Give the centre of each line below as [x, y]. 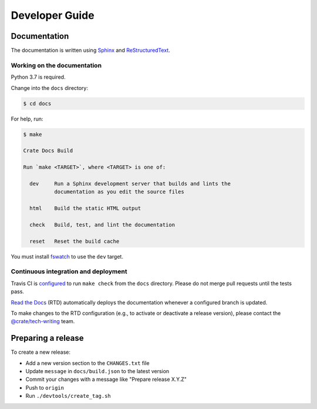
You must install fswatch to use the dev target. [67, 256]
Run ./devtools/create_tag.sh [68, 396]
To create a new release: [41, 352]
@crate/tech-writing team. [43, 321]
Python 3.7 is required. [38, 77]
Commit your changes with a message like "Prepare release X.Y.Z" [106, 380]
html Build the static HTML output [85, 208]
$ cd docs [37, 103]
